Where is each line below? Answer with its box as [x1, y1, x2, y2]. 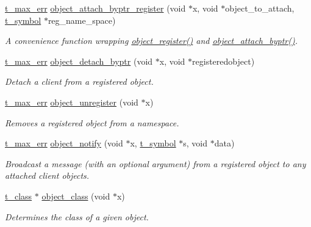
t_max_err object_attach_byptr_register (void [5, 2, 186, 14]
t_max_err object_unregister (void [5, 95, 138, 108]
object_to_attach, [225, 2, 295, 14]
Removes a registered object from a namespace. [5, 116, 179, 129]
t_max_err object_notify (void [5, 137, 123, 150]
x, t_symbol [130, 137, 176, 150]
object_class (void [41, 189, 110, 202]
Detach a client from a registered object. [5, 75, 154, 88]
